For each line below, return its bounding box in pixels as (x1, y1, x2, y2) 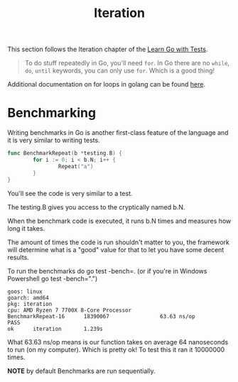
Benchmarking (7, 105, 97, 121)
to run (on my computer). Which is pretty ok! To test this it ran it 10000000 (7, 345, 225, 354)
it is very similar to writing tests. (7, 136, 101, 145)
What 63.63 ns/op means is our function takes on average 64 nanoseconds (7, 337, 229, 346)
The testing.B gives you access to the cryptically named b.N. (7, 202, 185, 211)
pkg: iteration (7, 300, 53, 307)
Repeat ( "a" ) (58, 163, 94, 170)
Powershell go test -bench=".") (7, 274, 98, 283)
